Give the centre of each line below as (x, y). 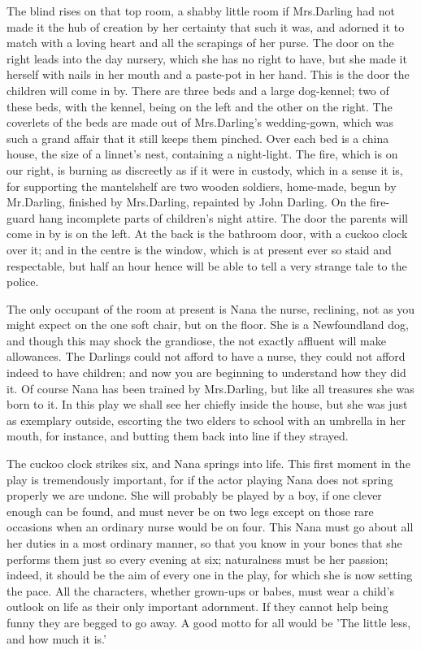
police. (23, 282)
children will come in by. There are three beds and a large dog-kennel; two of (198, 90)
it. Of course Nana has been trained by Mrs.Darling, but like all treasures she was (210, 388)
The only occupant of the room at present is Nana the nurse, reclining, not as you (211, 308)
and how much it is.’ (56, 638)
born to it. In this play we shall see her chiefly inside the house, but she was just (207, 404)
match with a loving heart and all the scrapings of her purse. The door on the (200, 43)
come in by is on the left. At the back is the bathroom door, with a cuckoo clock (207, 234)
